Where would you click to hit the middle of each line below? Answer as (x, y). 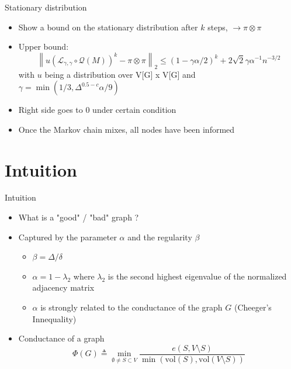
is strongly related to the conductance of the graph (131, 307)
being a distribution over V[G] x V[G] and (120, 74)
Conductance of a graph (61, 338)
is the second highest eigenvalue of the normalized (197, 276)
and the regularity (160, 237)
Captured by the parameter (67, 237)
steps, (218, 27)
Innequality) (54, 318)
